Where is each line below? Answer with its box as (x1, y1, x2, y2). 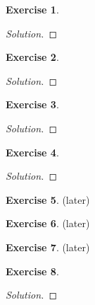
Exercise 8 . (6, 263, 59, 278)
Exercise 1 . (6, 2, 59, 16)
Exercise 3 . (6, 97, 59, 112)
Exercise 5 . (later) (6, 192, 90, 207)
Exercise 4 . (6, 144, 59, 159)
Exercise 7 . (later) (6, 239, 90, 254)
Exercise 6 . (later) (6, 216, 90, 231)
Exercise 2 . (6, 50, 59, 64)
